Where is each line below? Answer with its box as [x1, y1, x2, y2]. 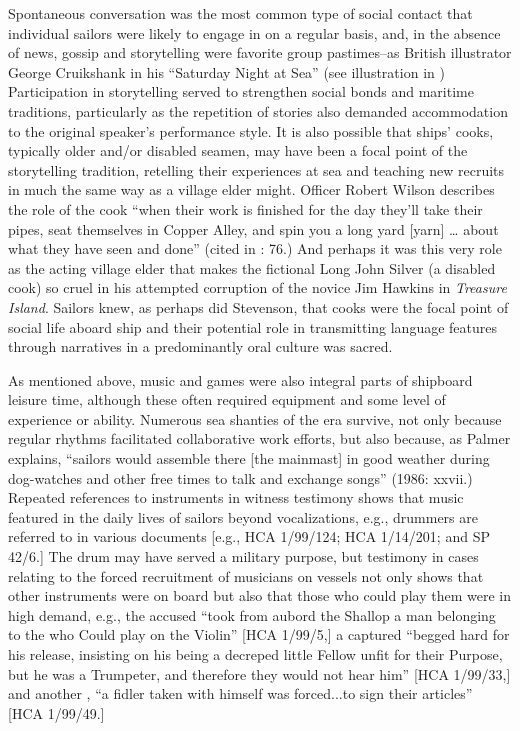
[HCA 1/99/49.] [8, 702, 105, 723]
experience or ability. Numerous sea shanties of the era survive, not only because [8, 408, 502, 429]
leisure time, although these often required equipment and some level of [8, 389, 446, 410]
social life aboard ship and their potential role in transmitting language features [8, 316, 498, 337]
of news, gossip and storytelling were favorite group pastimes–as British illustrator [8, 42, 512, 63]
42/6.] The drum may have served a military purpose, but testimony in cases [8, 546, 479, 567]
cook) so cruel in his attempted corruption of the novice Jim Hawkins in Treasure [8, 277, 507, 298]
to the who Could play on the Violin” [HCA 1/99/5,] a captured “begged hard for [8, 624, 510, 645]
